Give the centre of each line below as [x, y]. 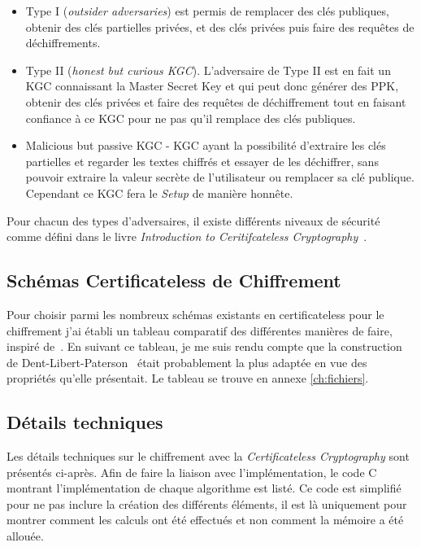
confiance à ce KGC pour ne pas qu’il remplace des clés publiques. [191, 118]
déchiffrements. [63, 43]
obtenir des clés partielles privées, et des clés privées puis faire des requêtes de [220, 26]
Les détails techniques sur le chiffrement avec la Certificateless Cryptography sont [208, 456]
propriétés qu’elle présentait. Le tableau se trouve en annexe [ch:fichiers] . [188, 378]
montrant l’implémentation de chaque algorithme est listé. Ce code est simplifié [204, 488]
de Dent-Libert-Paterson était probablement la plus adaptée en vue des [187, 362]
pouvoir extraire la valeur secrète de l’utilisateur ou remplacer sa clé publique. [220, 177]
